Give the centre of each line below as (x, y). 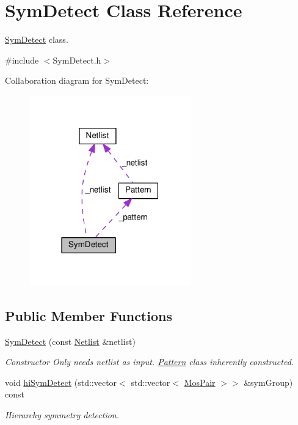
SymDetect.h (77, 60)
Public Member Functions (89, 315)
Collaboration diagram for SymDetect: (77, 80)
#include (22, 60)
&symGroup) (268, 382)
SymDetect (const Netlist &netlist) (70, 341)
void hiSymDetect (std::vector (61, 382)
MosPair (200, 382)
